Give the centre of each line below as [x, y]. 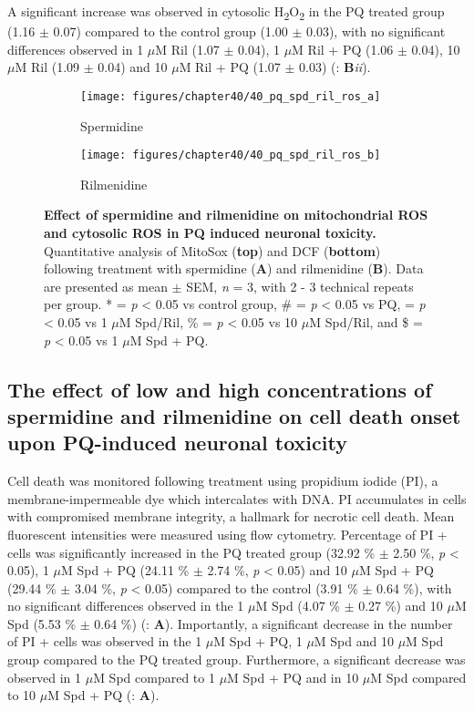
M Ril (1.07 [187, 49]
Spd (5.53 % [42, 623]
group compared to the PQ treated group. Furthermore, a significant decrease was [237, 659]
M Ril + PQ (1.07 [230, 67]
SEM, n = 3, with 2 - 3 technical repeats [300, 286]
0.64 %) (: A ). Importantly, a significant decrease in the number [273, 623]
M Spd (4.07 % [298, 606]
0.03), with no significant [376, 31]
